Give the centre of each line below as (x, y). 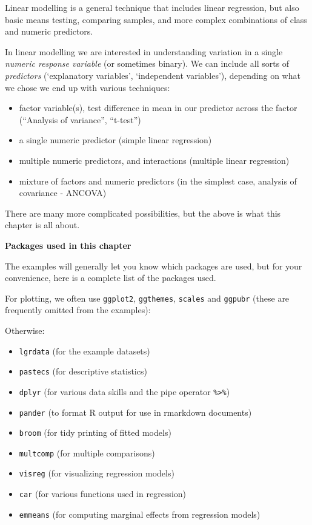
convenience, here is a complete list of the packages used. (111, 278)
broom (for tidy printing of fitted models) (95, 432)
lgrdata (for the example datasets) (85, 351)
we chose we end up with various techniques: (88, 87)
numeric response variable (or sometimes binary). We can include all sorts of (147, 63)
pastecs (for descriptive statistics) (83, 371)
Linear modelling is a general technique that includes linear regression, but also (152, 7)
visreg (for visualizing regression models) (97, 473)
